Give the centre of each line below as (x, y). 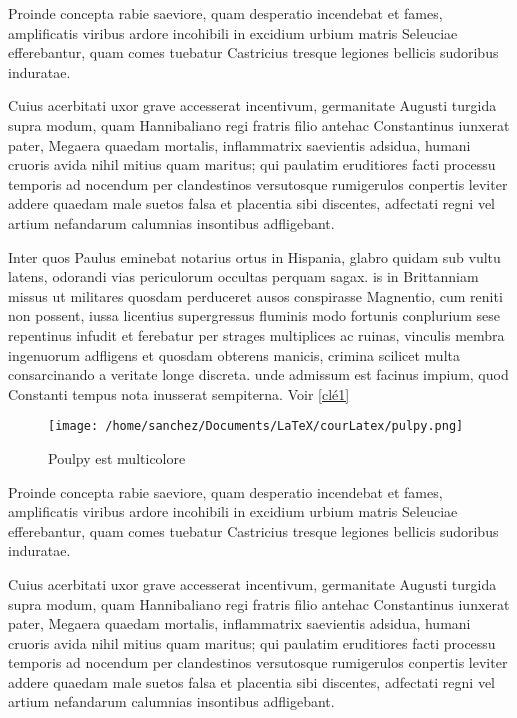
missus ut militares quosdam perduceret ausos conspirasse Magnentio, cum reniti (255, 295)
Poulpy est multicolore (117, 457)
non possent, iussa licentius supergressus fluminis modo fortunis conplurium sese (254, 315)
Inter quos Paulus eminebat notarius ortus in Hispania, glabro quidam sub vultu (254, 256)
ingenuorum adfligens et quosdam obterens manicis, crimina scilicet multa (234, 354)
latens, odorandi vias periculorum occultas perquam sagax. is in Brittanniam (243, 276)
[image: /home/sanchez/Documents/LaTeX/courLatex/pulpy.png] (256, 426)
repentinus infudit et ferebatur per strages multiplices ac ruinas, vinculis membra (256, 334)
